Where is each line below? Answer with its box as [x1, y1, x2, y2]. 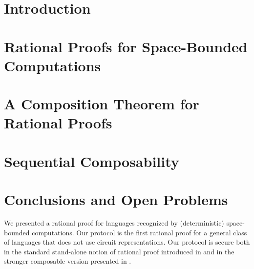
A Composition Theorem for [4, 94, 199, 114]
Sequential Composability [4, 151, 179, 171]
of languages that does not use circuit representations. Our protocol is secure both [4, 237, 250, 247]
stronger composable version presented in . [4, 256, 131, 266]
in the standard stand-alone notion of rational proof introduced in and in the [4, 246, 234, 256]
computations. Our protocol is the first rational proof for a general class [32, 227, 247, 237]
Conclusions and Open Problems [4, 189, 228, 209]
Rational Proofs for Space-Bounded [4, 36, 248, 56]
